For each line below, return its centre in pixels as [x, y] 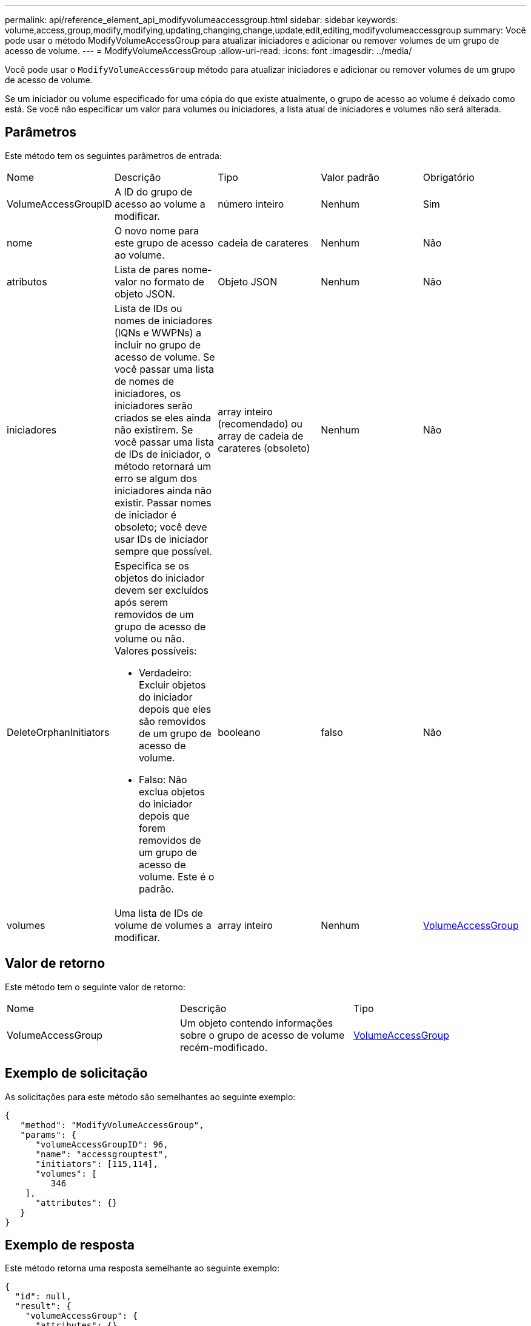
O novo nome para [156, 230]
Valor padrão [350, 177]
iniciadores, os [148, 393]
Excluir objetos [172, 685]
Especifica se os [152, 566]
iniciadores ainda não [163, 490]
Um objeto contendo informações [256, 1023]
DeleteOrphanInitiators [58, 732]
